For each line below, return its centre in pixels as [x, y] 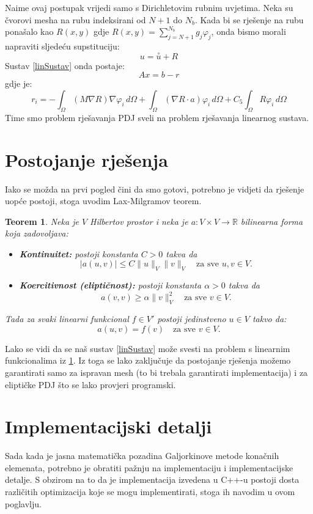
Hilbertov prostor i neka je [139, 221]
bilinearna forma [272, 221]
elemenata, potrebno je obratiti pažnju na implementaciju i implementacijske [149, 467]
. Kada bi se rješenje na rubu [249, 19]
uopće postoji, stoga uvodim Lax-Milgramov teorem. [103, 201]
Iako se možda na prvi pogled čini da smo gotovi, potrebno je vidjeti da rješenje [155, 189]
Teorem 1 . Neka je [42, 221]
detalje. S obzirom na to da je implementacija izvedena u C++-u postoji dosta [152, 479]
